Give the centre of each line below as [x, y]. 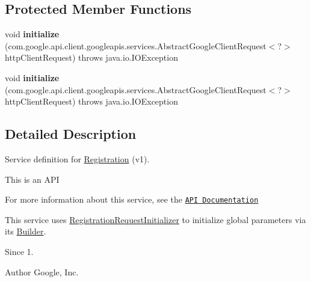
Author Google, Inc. [42, 271]
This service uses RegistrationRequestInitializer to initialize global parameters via [155, 219]
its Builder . [26, 231]
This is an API [32, 179]
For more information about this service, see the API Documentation [132, 199]
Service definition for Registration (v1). [77, 158]
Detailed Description [71, 134]
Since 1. [19, 251]
